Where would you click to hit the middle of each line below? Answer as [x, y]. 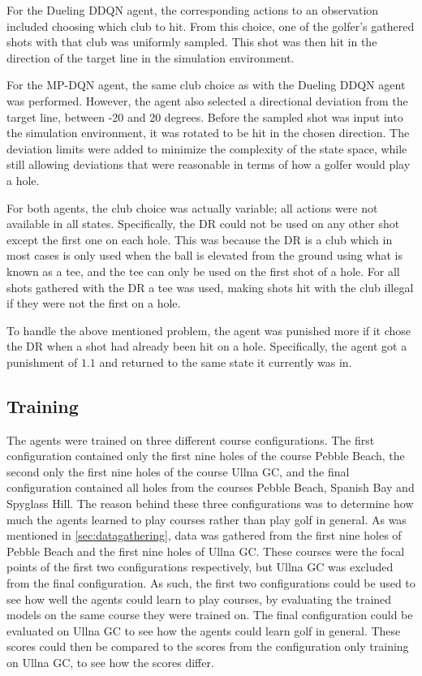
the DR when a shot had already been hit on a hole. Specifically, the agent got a [207, 346]
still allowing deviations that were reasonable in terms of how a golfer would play [209, 164]
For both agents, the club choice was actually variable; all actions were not [192, 207]
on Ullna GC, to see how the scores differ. [110, 662]
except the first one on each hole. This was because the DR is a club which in [200, 239]
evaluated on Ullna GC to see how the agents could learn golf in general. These [204, 630]
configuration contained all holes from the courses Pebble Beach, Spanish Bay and [211, 487]
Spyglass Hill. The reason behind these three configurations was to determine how [210, 504]
